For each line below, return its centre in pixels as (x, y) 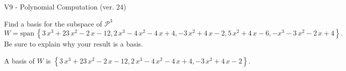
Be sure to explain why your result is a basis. (74, 44)
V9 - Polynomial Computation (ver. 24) (65, 6)
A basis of (19, 60)
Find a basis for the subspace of (53, 23)
